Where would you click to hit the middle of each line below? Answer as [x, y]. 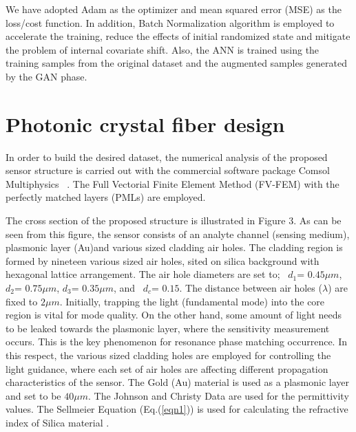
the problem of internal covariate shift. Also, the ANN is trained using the [163, 49]
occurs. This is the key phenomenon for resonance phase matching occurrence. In [176, 342]
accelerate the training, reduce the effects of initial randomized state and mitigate [178, 36]
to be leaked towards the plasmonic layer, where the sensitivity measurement [168, 328]
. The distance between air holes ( [251, 288]
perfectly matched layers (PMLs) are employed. [106, 197]
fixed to [22, 301]
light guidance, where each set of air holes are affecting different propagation [167, 368]
